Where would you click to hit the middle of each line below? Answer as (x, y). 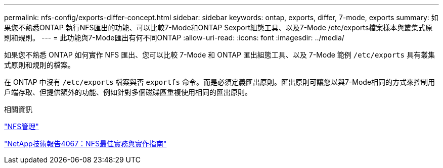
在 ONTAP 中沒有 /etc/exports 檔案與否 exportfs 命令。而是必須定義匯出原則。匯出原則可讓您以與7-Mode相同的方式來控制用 (220, 82)
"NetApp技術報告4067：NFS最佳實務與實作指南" (85, 144)
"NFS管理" (21, 126)
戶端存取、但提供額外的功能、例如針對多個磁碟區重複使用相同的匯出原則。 (128, 92)
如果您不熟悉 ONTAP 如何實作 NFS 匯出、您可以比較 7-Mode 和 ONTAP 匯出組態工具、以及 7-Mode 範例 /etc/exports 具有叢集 (219, 55)
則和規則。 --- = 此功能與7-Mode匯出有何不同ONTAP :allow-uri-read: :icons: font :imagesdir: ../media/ (174, 38)
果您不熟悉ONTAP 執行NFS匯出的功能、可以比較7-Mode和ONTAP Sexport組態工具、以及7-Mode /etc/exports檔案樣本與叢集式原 (218, 27)
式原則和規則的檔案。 (39, 65)
